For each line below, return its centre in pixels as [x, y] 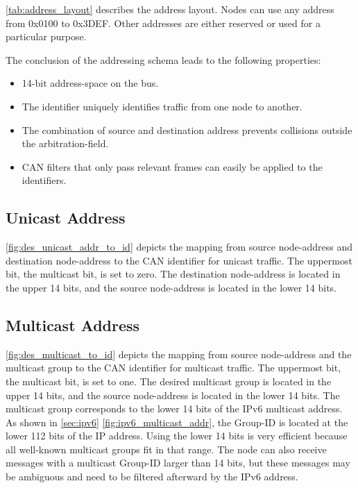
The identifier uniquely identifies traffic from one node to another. [162, 106]
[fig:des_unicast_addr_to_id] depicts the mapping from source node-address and [179, 247]
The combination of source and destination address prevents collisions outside [187, 129]
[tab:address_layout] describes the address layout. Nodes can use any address [170, 9]
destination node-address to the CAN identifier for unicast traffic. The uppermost [179, 260]
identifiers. [44, 180]
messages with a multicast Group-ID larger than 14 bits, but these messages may [178, 463]
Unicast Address [66, 218]
